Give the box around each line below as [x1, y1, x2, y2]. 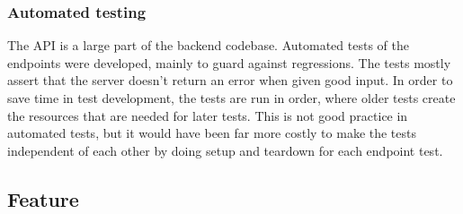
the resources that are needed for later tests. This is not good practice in [7, 106, 408, 124]
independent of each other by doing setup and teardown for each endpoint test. [7, 141, 443, 159]
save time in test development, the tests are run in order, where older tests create [7, 89, 456, 107]
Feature [7, 184, 79, 212]
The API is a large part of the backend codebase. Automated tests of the [7, 36, 409, 55]
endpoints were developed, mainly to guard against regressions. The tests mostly [7, 53, 451, 72]
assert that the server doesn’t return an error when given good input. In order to [7, 71, 453, 90]
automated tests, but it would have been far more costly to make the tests [7, 124, 417, 142]
